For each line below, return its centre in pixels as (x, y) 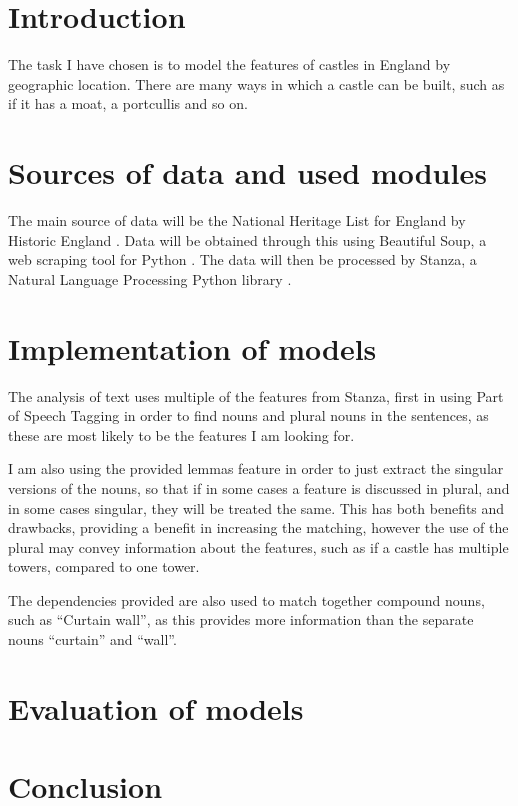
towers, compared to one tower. (104, 566)
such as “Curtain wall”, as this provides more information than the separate (241, 619)
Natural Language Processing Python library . (150, 278)
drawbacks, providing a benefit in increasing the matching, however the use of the (258, 527)
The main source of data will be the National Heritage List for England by (237, 220)
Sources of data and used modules (247, 172)
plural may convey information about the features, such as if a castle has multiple (258, 546)
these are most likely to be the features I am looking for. (181, 434)
